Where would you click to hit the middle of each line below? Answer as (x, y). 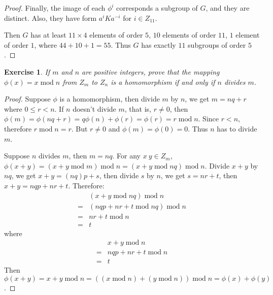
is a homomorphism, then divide (110, 99)
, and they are (228, 8)
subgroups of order (217, 44)
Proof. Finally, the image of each (55, 8)
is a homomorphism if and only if (163, 81)
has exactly (159, 44)
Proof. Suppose (27, 99)
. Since (208, 119)
